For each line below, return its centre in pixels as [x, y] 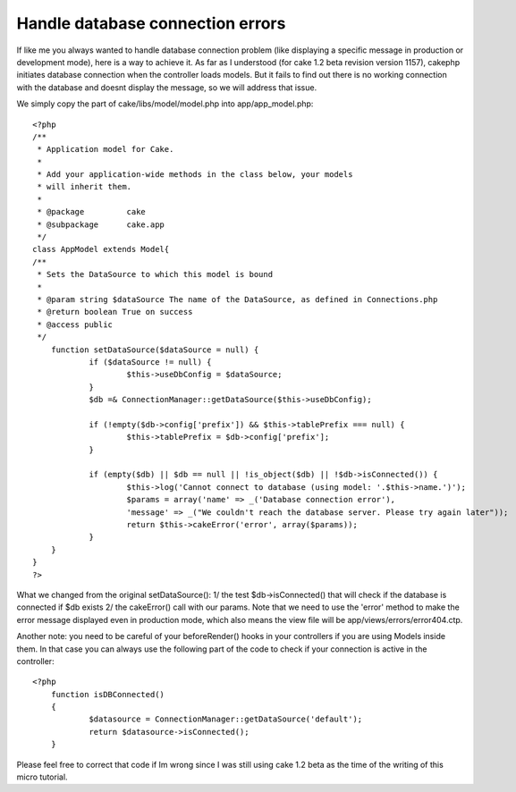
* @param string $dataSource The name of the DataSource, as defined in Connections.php [237, 299]
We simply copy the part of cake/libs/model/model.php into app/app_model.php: [165, 104]
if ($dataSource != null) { [150, 362]
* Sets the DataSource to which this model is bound [155, 274]
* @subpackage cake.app [101, 224]
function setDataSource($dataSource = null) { [155, 350]
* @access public [75, 324]
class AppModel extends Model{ [101, 249]
